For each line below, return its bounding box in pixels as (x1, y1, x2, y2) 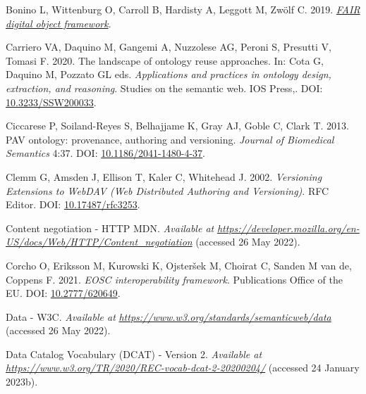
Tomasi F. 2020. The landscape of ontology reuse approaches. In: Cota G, (6, 53, 324, 68)
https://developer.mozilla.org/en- (216, 220, 360, 235)
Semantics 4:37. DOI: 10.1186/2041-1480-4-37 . (6, 146, 206, 160)
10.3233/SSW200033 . (6, 94, 97, 109)
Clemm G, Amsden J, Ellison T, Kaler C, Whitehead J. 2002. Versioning (6, 169, 322, 184)
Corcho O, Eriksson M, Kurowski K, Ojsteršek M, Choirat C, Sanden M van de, (6, 258, 352, 272)
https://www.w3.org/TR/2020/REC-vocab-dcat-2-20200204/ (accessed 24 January (6, 360, 360, 375)
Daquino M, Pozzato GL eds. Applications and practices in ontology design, (6, 67, 331, 82)
